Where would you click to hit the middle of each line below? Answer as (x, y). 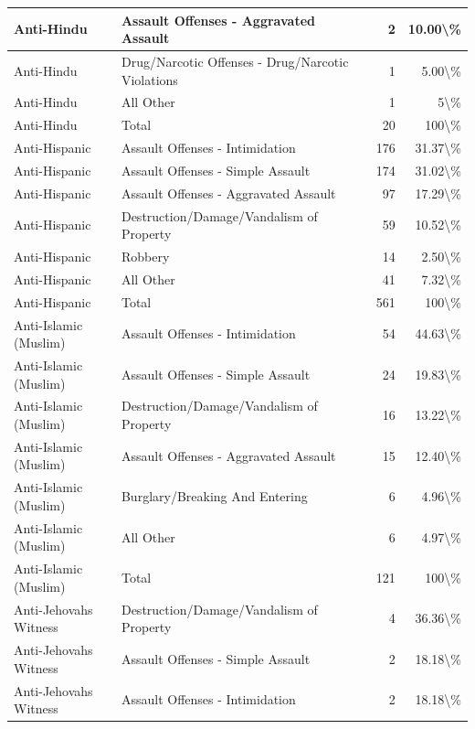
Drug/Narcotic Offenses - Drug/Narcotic (235, 61)
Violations (149, 79)
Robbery (145, 257)
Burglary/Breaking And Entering (214, 496)
